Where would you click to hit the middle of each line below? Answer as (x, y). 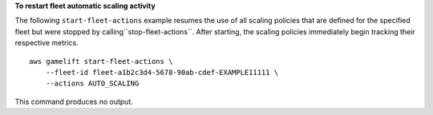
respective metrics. (47, 43)
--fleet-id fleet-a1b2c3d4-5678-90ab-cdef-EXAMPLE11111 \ (162, 72)
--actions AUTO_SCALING (92, 83)
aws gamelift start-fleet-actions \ (101, 61)
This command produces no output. (74, 101)
